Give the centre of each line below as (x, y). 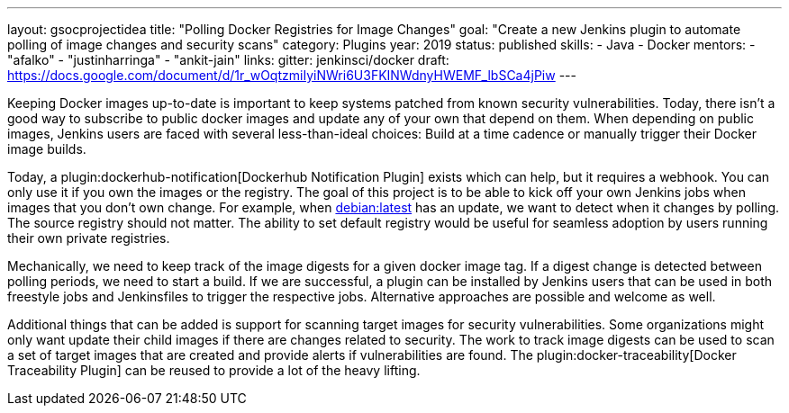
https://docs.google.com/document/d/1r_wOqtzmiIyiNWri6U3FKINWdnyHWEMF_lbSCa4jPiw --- (292, 75)
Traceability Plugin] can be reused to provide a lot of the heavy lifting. (214, 370)
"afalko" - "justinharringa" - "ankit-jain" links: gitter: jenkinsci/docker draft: (228, 60)
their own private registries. (89, 238)
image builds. (47, 149)
